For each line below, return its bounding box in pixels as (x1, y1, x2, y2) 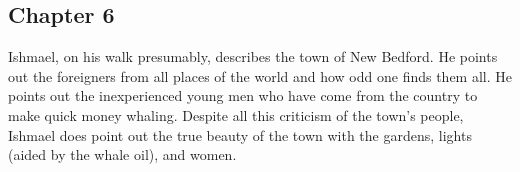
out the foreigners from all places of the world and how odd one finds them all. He (8, 65, 512, 86)
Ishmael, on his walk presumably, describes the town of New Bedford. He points (8, 46, 498, 67)
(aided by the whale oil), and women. (8, 144, 237, 165)
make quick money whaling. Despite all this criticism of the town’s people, (8, 104, 464, 125)
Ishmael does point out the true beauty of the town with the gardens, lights (8, 124, 472, 145)
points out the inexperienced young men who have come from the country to (8, 85, 478, 106)
